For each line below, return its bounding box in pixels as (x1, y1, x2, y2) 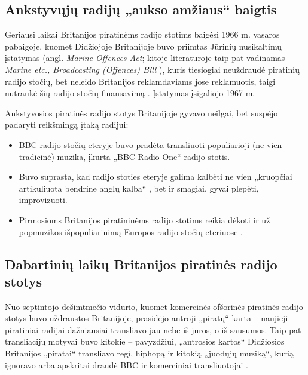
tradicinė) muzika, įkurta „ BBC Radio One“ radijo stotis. (19, 150, 230, 162)
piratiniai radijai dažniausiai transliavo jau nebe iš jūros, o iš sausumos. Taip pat (5, 323, 301, 336)
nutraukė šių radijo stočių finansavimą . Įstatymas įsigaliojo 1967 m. (5, 87, 255, 99)
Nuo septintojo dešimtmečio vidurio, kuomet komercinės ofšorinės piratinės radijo (5, 300, 303, 312)
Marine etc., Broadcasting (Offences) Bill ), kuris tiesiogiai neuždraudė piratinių (5, 63, 300, 75)
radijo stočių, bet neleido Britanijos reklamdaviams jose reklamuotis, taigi (5, 75, 276, 87)
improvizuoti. (19, 193, 68, 206)
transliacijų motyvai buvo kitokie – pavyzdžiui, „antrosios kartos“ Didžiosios (5, 335, 285, 348)
